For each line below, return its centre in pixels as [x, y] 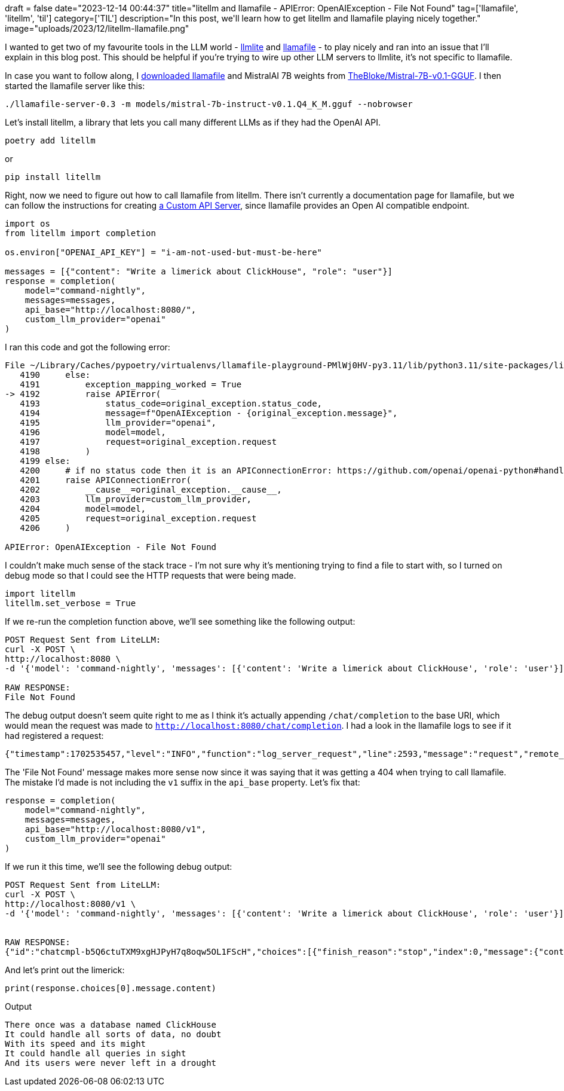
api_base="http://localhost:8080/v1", [116, 829]
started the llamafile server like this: [75, 86]
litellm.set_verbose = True [70, 603]
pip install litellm [53, 177]
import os [27, 224]
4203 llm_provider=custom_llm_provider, [136, 499]
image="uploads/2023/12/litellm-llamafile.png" [97, 28]
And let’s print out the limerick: [65, 970]
